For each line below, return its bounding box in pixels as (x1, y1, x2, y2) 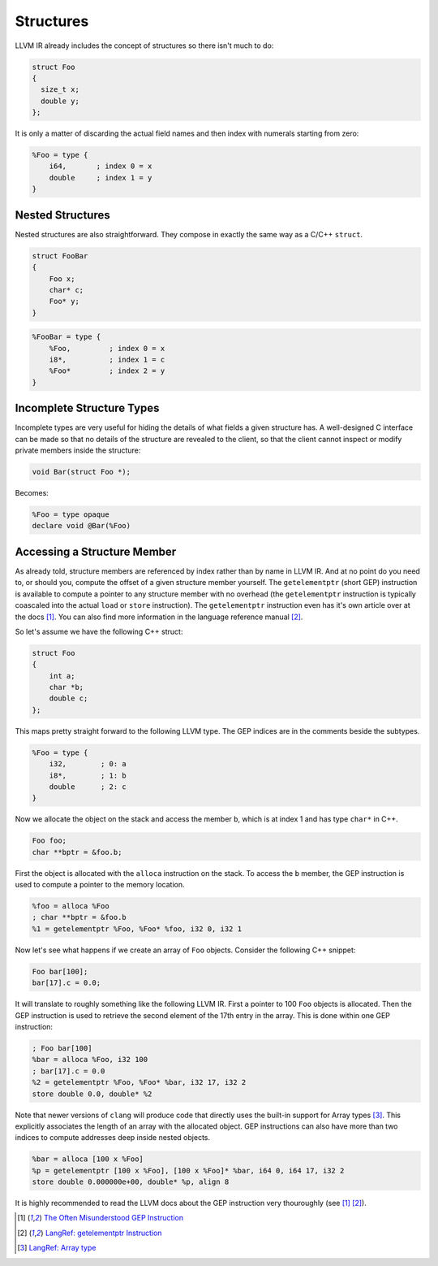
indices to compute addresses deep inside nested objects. (15, 1133, 211, 1142)
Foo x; (49, 274, 75, 284)
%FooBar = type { (32, 332, 101, 341)
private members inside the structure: (15, 445, 141, 455)
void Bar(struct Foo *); (32, 467, 131, 477)
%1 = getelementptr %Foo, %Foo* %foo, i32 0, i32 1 (32, 924, 243, 934)
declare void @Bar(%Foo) (32, 521, 131, 531)
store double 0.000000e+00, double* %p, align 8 (32, 1177, 230, 1186)
